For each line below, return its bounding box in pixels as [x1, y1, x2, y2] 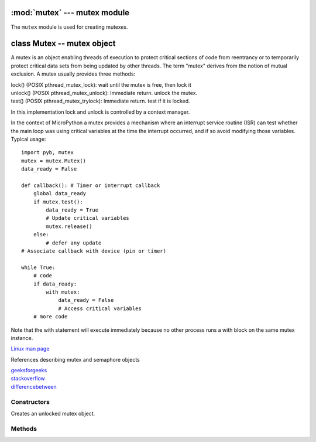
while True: [21, 264, 56, 271]
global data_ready [33, 191, 87, 197]
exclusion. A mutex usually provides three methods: [11, 70, 136, 77]
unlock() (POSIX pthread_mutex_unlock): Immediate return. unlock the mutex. [11, 89, 198, 96]
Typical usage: [11, 135, 46, 142]
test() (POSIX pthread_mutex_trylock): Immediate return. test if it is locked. [11, 97, 190, 105]
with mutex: [46, 288, 80, 295]
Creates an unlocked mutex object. [11, 410, 95, 417]
